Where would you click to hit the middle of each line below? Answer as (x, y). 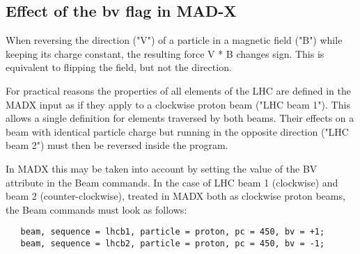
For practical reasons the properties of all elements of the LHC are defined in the (178, 90)
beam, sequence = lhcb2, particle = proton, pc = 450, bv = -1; (173, 243)
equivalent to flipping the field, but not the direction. (119, 67)
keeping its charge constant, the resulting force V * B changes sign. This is (165, 53)
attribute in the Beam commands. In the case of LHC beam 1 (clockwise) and (172, 182)
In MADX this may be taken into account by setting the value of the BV (162, 168)
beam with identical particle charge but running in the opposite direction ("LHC (177, 131)
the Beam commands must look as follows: (96, 209)
